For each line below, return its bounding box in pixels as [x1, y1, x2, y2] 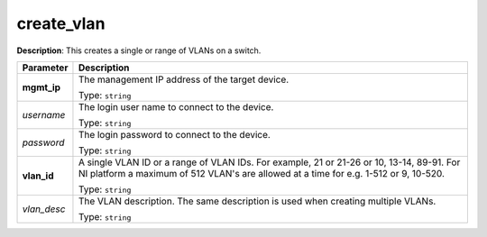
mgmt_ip [22, 81, 61, 94]
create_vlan [16, 14, 106, 33]
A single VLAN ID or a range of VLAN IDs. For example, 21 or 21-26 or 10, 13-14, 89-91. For [78, 156, 461, 169]
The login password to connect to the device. [78, 128, 271, 141]
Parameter [22, 61, 69, 74]
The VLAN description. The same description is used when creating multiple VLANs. [78, 195, 436, 207]
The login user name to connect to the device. [78, 100, 274, 113]
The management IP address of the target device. [78, 73, 289, 86]
